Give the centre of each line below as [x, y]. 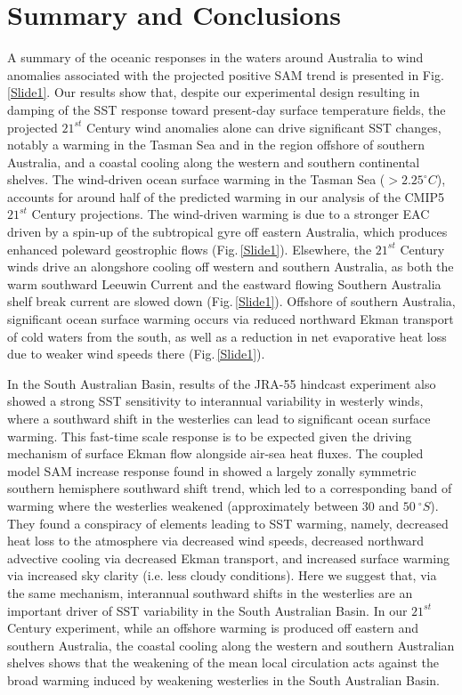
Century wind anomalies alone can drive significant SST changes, [264, 127]
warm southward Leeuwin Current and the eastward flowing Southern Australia [224, 283]
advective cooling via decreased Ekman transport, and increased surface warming [228, 558]
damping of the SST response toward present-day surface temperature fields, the [227, 109]
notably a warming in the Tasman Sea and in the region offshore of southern [216, 145]
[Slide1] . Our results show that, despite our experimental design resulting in [214, 92]
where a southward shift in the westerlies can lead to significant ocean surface [219, 418]
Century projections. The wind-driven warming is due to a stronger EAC [231, 214]
